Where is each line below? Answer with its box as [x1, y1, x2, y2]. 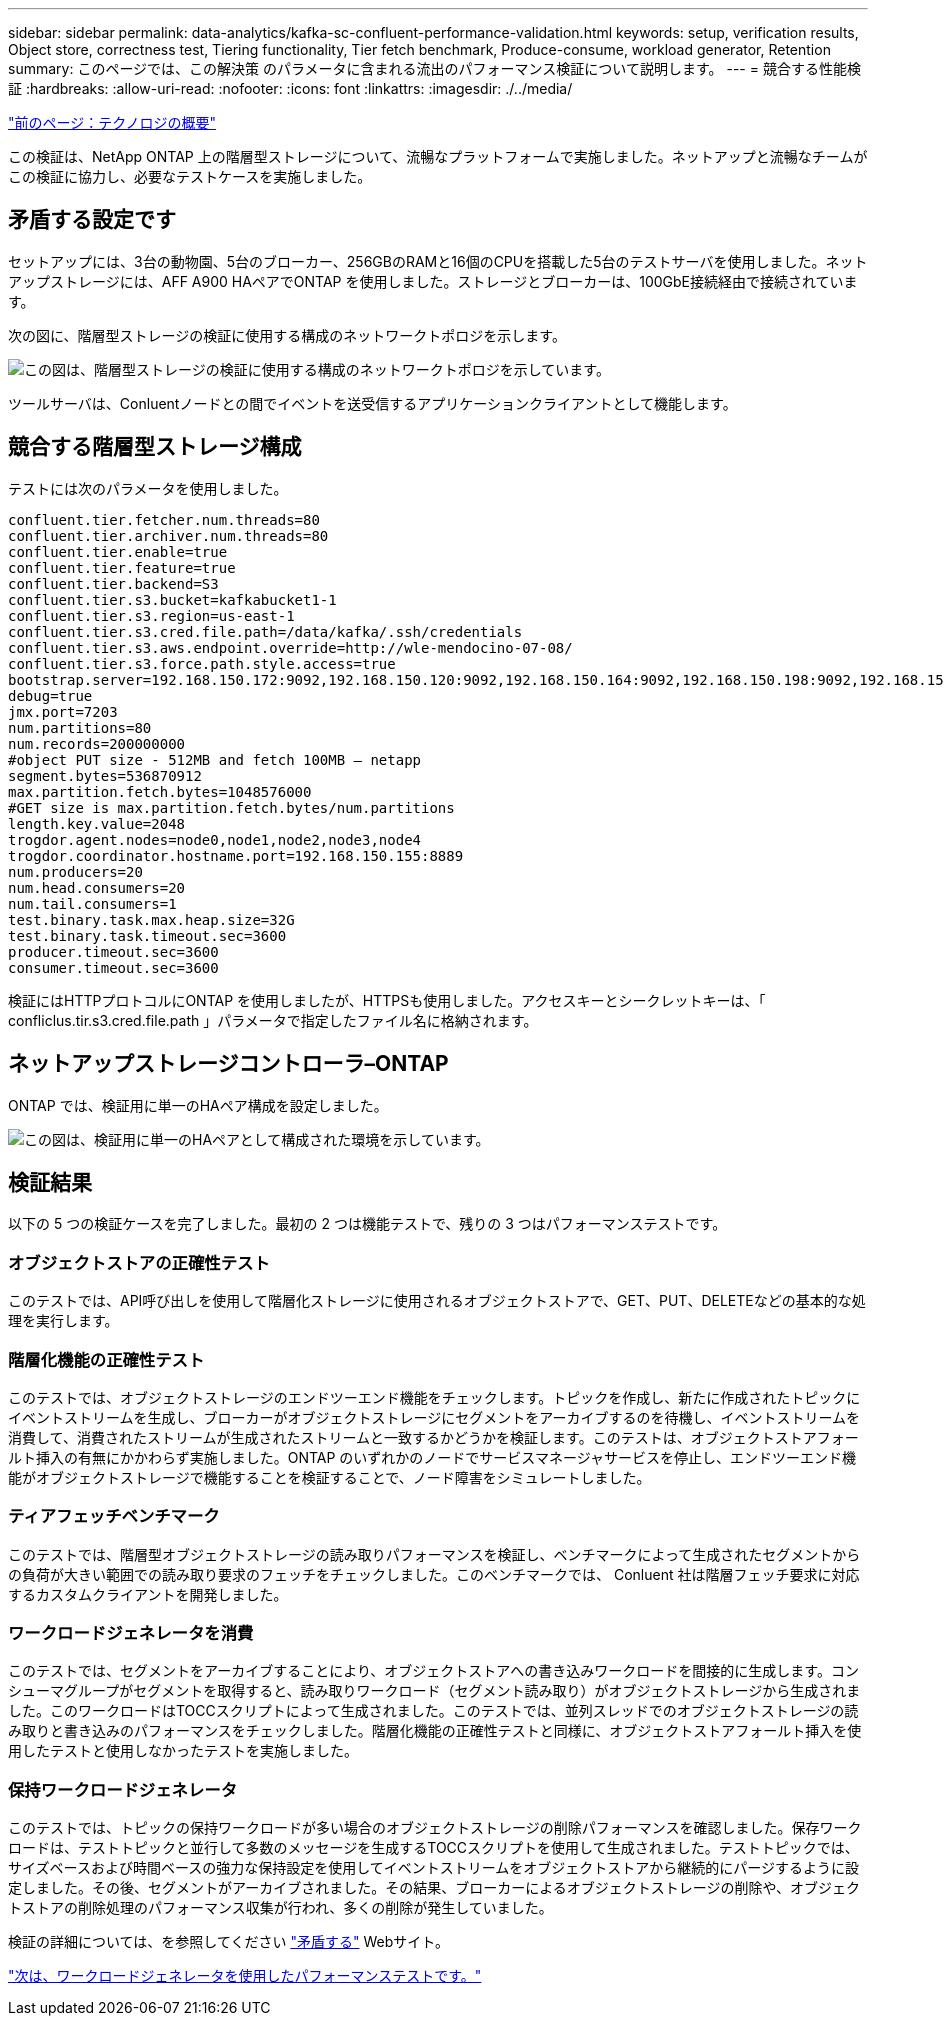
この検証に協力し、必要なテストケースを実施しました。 [8, 168, 372, 185]
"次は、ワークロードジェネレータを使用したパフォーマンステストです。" [8, 1967, 482, 1985]
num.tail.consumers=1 [8, 895, 177, 912]
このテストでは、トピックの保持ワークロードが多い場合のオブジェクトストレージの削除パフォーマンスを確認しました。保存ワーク [8, 1819, 862, 1837]
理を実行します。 [8, 1312, 119, 1330]
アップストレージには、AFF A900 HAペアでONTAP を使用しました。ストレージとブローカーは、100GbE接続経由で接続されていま [8, 272, 858, 290]
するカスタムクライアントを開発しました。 [8, 1585, 288, 1603]
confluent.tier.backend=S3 [8, 575, 219, 592]
